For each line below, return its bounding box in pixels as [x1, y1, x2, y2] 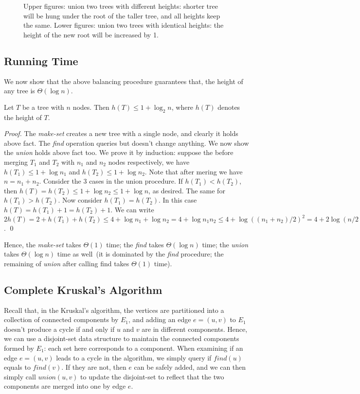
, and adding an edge [128, 314, 191, 325]
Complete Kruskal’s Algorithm [4, 282, 162, 297]
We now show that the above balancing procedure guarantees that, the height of [4, 76, 243, 86]
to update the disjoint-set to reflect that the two [80, 371, 224, 381]
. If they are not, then [61, 362, 126, 372]
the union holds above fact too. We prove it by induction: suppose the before [4, 147, 234, 157]
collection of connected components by [4, 314, 119, 325]
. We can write [110, 204, 154, 214]
